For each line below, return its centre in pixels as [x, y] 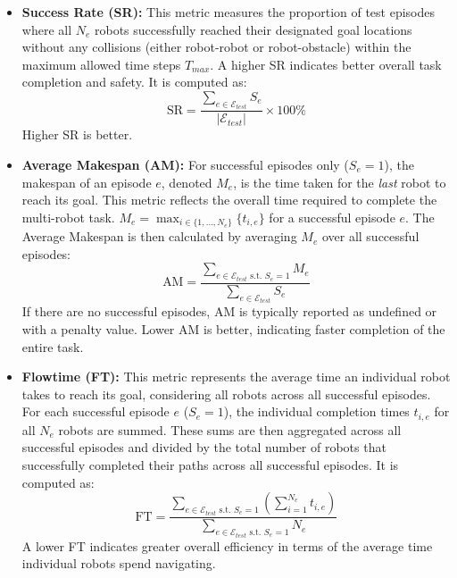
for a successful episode [332, 217]
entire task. [53, 346]
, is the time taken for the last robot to [340, 182]
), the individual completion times [316, 411]
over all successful [370, 236]
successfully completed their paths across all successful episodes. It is [210, 464]
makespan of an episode [87, 182]
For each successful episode [96, 411]
